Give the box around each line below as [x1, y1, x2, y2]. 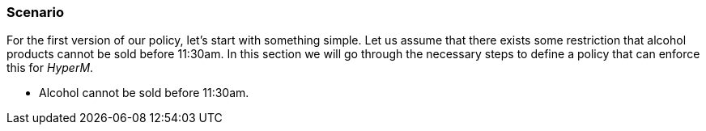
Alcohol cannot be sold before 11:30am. [39, 86, 249, 100]
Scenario [6, 4, 64, 20]
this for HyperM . [6, 61, 94, 75]
